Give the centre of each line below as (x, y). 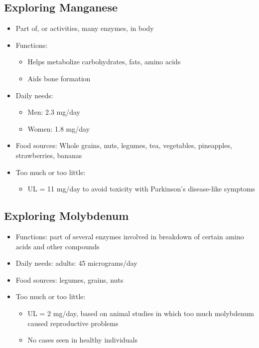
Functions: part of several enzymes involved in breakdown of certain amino (130, 236)
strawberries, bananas (49, 155)
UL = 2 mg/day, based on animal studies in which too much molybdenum (141, 313)
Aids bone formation (59, 78)
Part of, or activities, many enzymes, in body (85, 28)
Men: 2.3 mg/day (54, 112)
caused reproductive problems (73, 323)
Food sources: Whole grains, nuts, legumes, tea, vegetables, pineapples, (124, 145)
